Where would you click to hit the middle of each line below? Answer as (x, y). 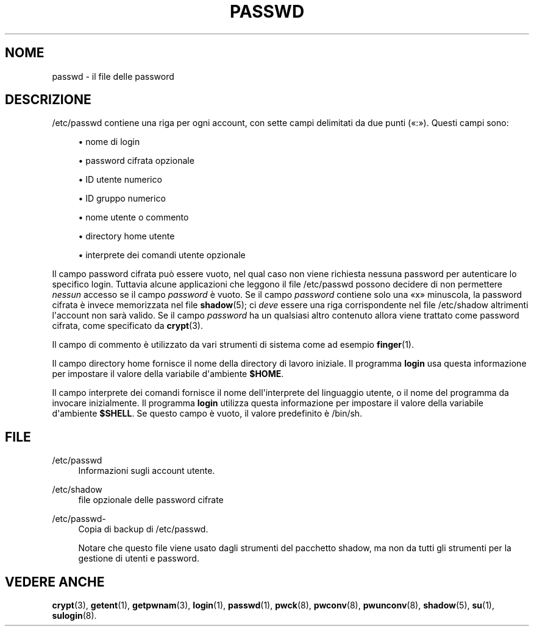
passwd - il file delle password (113, 76)
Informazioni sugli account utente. (147, 471)
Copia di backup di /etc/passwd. (143, 529)
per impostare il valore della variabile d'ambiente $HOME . (168, 374)
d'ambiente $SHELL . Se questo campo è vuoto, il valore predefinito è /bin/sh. (207, 414)
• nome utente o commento (133, 217)
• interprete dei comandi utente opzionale (162, 255)
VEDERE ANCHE (55, 582)
